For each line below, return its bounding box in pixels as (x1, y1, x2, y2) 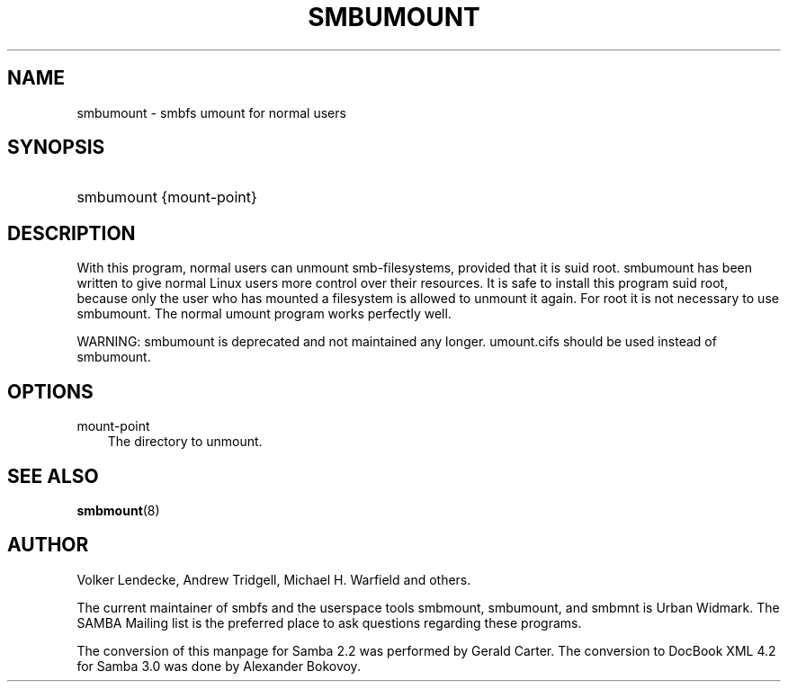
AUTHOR (7, 533, 89, 557)
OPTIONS (7, 380, 94, 403)
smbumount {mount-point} (76, 188, 257, 207)
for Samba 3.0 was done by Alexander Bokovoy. (76, 658, 361, 674)
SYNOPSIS (7, 136, 105, 159)
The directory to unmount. (107, 434, 263, 450)
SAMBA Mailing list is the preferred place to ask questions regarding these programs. (76, 614, 582, 631)
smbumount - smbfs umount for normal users (76, 104, 346, 121)
